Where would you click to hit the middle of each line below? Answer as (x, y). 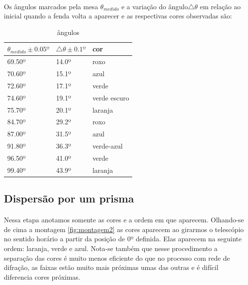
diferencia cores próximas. (42, 277)
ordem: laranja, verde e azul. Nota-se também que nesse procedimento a (111, 248)
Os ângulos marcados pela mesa (51, 6)
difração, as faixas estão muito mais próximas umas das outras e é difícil (111, 267)
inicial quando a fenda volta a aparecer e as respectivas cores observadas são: (118, 16)
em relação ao (220, 6)
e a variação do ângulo (155, 6)
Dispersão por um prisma (69, 198)
